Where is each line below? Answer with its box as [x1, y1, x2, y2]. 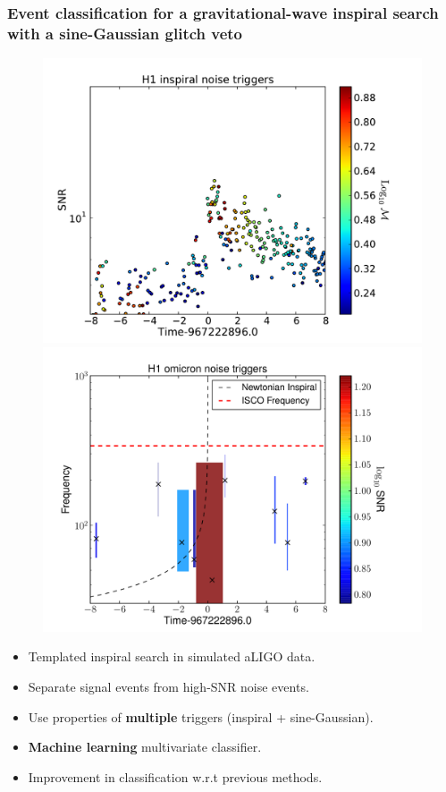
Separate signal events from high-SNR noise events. [28, 677, 309, 695]
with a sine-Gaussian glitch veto [7, 21, 243, 44]
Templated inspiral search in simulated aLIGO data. [28, 647, 316, 666]
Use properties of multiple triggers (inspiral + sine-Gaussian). [28, 707, 374, 726]
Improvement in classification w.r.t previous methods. [28, 767, 323, 786]
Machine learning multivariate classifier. [28, 737, 262, 756]
